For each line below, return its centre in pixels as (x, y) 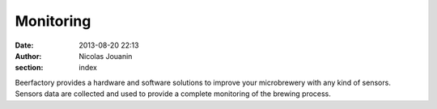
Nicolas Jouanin (106, 56)
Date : (24, 45)
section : (29, 68)
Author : (28, 56)
